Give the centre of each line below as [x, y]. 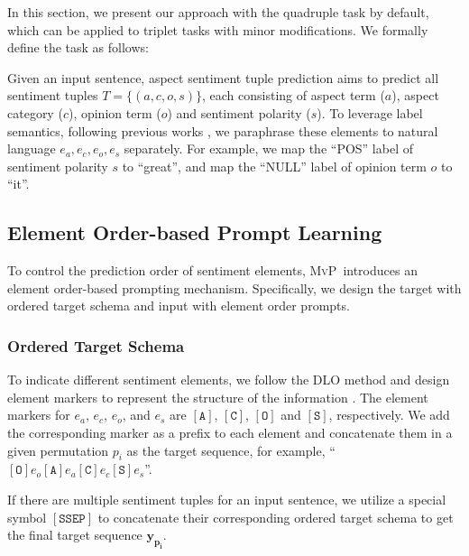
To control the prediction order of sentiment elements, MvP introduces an [212, 270]
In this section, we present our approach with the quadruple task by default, [218, 12]
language [32, 148]
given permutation [58, 450]
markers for [39, 415]
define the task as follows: [78, 47]
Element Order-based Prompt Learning [195, 232]
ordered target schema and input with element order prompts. [179, 306]
